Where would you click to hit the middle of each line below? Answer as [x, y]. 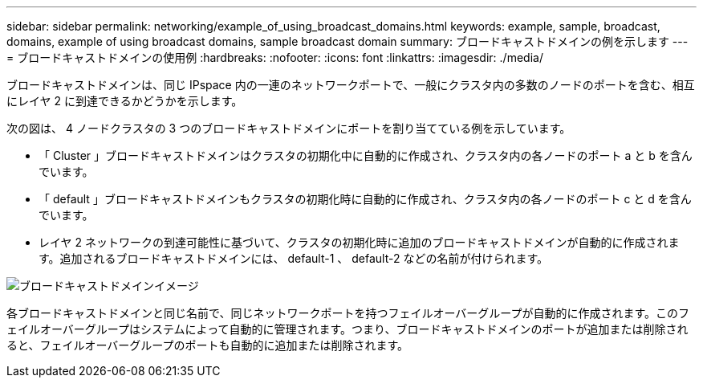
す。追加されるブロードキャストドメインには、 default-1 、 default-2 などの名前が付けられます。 [294, 258]
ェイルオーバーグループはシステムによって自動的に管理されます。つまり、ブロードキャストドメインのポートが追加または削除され [347, 329]
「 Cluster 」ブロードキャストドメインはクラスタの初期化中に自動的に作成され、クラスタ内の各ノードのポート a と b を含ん [366, 155]
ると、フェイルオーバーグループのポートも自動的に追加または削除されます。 [208, 345]
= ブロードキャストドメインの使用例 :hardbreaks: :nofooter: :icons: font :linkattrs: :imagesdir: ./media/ [275, 57]
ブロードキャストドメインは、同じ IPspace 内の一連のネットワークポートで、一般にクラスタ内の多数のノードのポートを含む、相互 [351, 85]
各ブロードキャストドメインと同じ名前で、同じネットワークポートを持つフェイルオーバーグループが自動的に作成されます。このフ [348, 313]
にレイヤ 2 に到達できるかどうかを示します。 [125, 101]
